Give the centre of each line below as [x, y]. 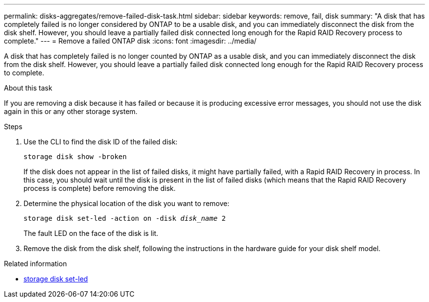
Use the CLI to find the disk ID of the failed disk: [101, 142]
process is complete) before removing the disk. [100, 188]
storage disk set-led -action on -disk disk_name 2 [125, 218]
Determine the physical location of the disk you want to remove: [127, 203]
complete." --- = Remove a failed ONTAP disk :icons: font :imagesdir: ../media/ [130, 41]
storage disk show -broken [75, 157]
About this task [28, 88]
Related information [36, 264]
